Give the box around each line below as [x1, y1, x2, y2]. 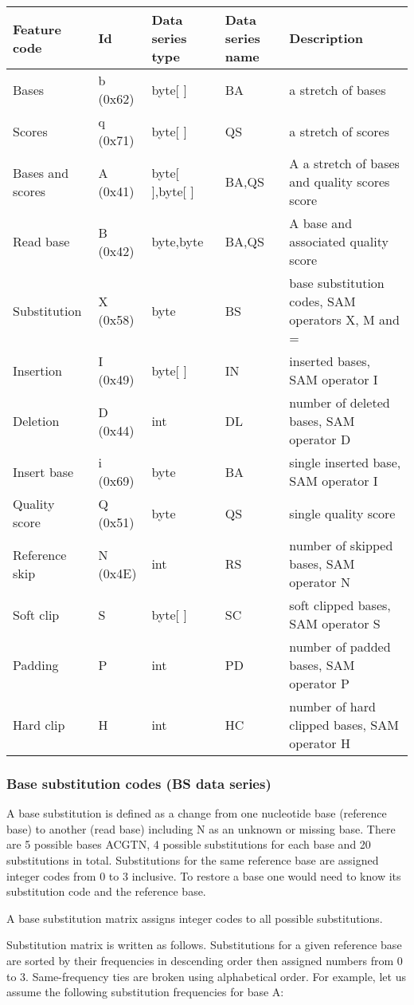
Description [289, 29, 363, 47]
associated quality [289, 232, 389, 250]
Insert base [13, 462, 74, 481]
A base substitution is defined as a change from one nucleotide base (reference [6, 805, 387, 822]
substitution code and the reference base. [6, 883, 206, 900]
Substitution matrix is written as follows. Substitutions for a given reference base [6, 936, 402, 953]
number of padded [289, 637, 391, 656]
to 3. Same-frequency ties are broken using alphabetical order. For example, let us [6, 968, 406, 984]
